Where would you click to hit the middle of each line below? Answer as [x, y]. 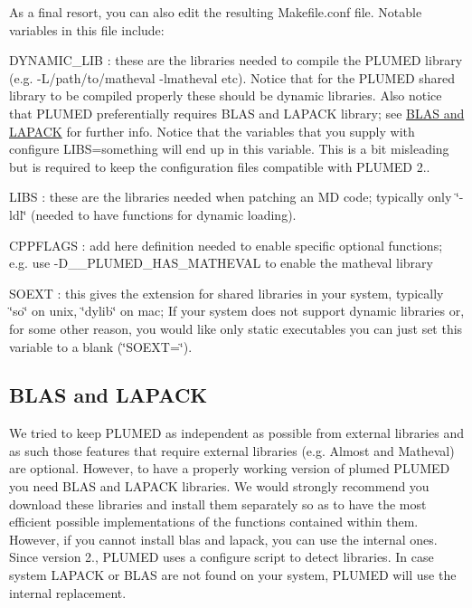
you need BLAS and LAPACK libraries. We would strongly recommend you [219, 486]
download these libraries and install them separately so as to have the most [218, 503]
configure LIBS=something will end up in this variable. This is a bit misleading [229, 149]
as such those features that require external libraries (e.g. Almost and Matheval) [232, 450]
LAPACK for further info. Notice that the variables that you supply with [212, 131]
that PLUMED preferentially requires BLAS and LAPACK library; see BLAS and [237, 113]
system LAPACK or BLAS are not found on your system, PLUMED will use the [233, 575]
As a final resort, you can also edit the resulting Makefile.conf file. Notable [216, 12]
